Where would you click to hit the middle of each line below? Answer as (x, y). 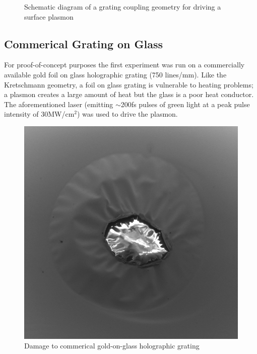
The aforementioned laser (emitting (59, 104)
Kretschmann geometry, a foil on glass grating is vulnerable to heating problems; (129, 84)
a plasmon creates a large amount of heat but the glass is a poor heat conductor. (129, 94)
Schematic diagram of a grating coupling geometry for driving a (123, 7)
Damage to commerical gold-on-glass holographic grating (112, 346)
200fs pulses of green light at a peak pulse (185, 104)
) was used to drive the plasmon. (127, 114)
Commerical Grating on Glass (84, 43)
